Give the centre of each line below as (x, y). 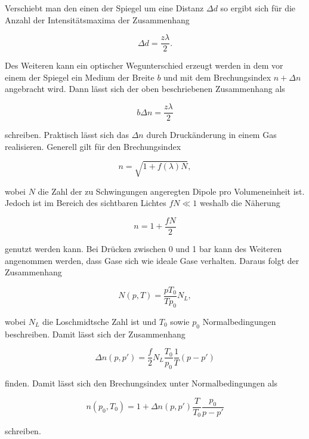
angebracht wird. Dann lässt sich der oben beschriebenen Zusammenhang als (145, 89)
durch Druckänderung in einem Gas (211, 135)
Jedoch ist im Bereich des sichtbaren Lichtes (86, 203)
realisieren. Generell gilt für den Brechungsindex (93, 146)
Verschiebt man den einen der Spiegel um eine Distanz (104, 8)
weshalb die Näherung (240, 203)
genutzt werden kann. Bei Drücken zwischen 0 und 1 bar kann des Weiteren (143, 249)
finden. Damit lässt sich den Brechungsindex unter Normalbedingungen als (141, 383)
